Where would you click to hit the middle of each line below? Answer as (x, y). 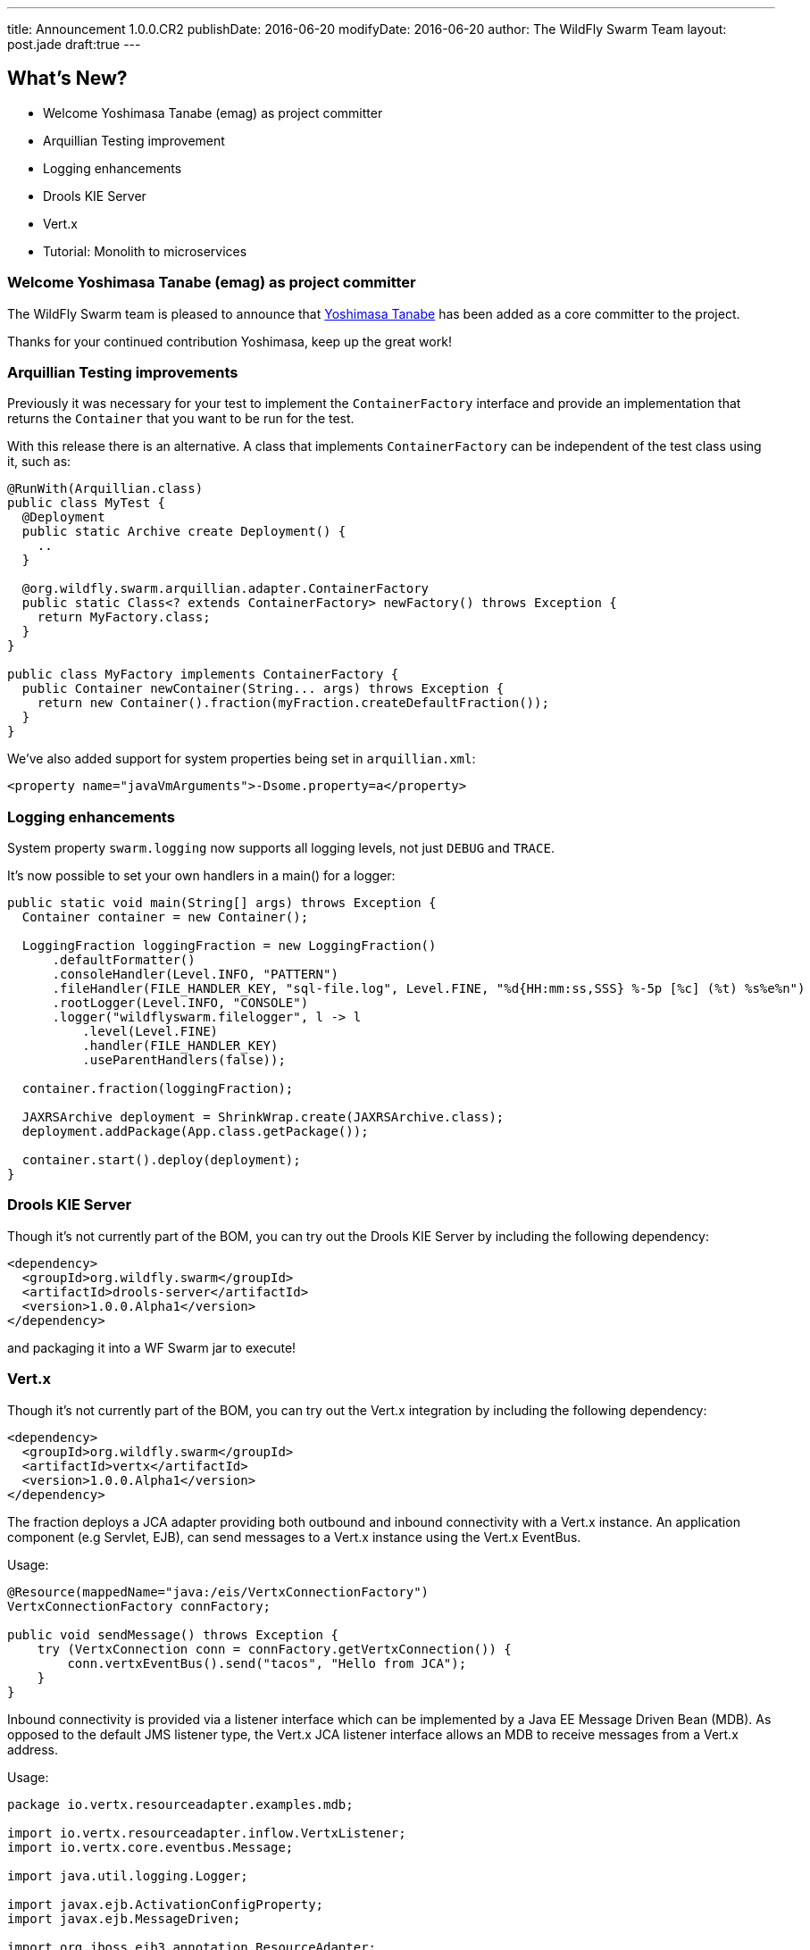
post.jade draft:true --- (74, 44)
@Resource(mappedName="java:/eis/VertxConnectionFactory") (218, 1592)
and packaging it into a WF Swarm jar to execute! (152, 1347)
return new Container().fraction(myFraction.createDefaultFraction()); (293, 703)
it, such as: (39, 462)
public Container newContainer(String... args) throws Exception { (263, 689)
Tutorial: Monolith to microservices (145, 251)
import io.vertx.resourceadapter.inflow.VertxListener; (207, 1833)
